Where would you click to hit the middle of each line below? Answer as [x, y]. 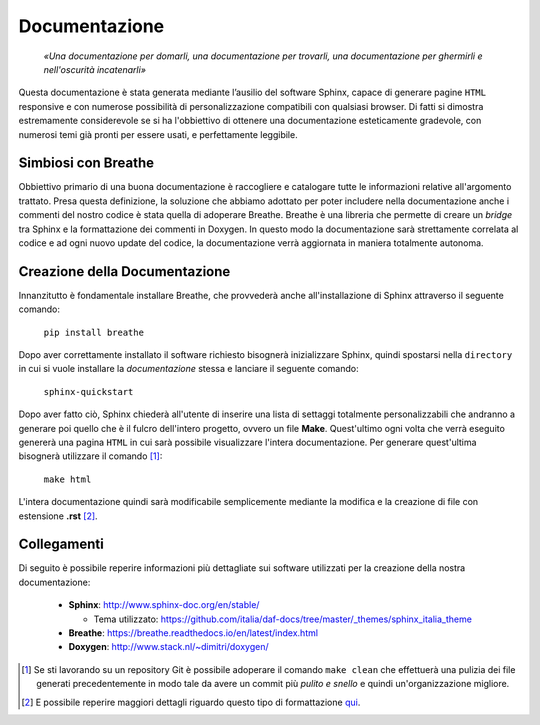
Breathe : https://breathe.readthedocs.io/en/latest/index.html [193, 633]
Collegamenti [61, 544]
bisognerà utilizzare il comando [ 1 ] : [90, 456]
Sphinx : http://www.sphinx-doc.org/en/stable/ [164, 605]
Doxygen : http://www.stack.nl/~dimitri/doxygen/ [168, 647]
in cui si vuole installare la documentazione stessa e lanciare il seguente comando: [188, 369]
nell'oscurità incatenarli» [95, 69]
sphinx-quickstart [88, 391]
